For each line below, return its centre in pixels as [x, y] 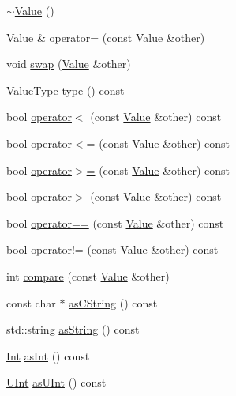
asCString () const [113, 302]
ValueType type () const [66, 90]
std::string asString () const [73, 329]
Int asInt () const [48, 355]
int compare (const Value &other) [88, 275]
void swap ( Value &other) [69, 64]
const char [31, 302]
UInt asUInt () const [56, 382]
